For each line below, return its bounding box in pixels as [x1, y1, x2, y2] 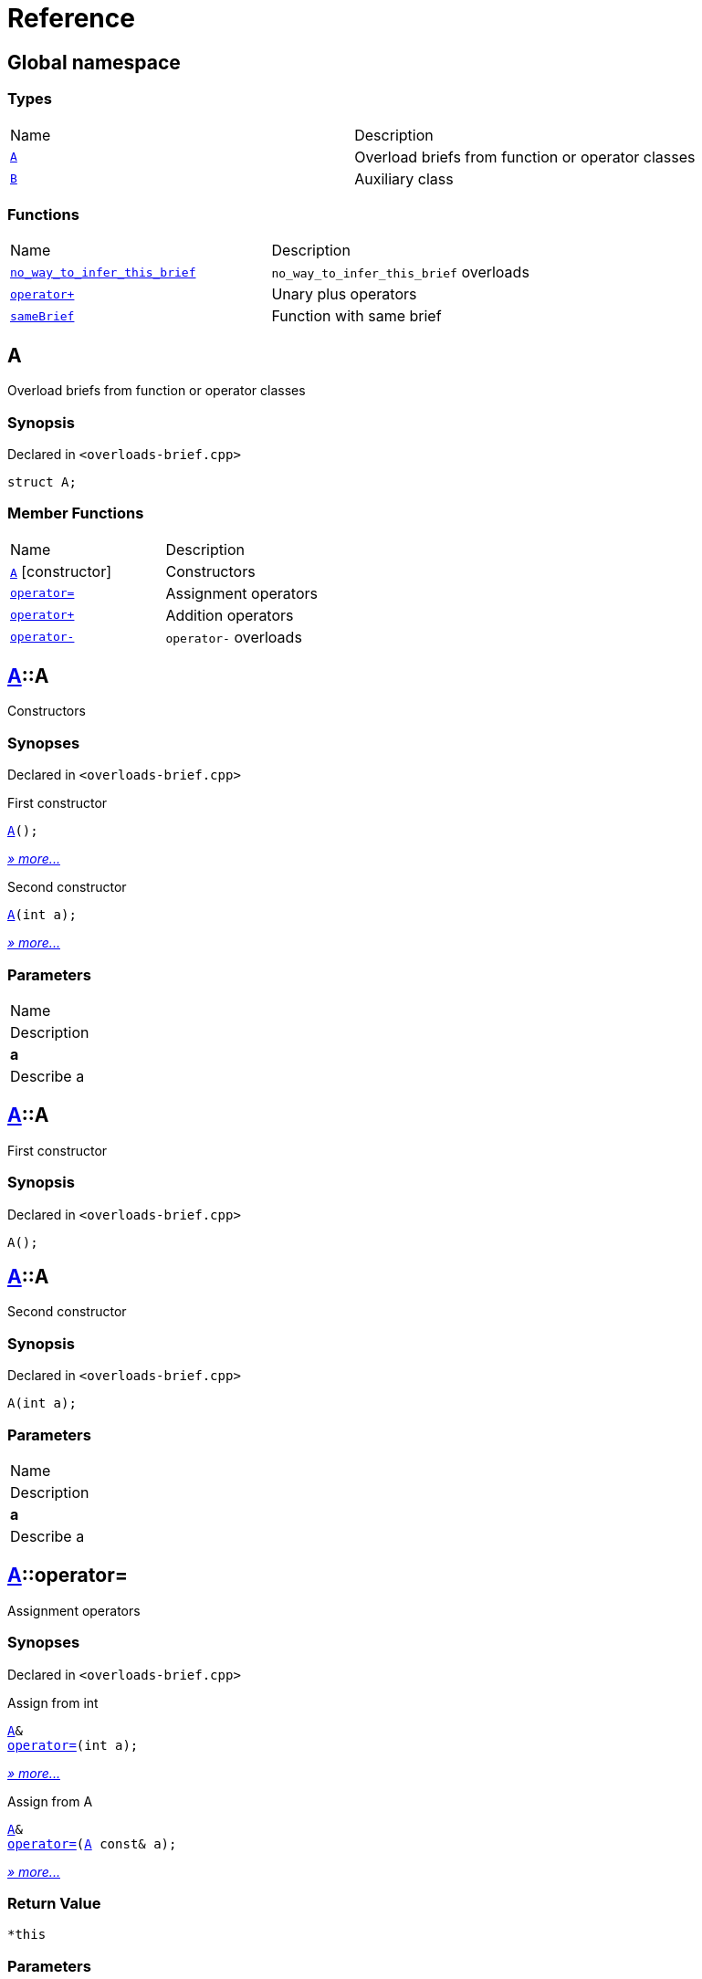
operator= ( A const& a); [7, 1836, 177, 1851]
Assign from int [7, 1694, 99, 1711]
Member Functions [7, 504, 144, 523]
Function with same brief [271, 307, 442, 326]
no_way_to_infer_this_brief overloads [271, 263, 529, 282]
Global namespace [7, 50, 181, 74]
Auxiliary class [354, 169, 454, 188]
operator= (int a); [7, 1737, 139, 1753]
